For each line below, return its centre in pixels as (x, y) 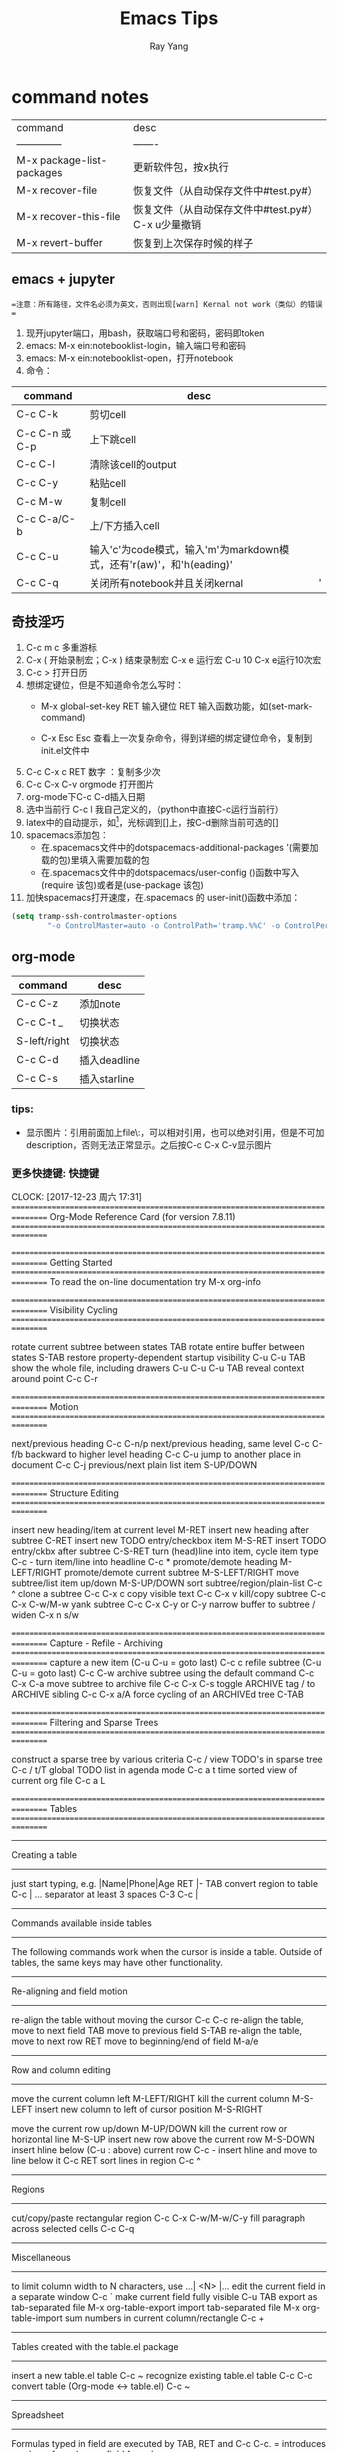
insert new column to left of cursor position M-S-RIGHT (148, 2109)
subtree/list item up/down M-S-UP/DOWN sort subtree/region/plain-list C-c (167, 1583)
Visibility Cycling (83, 1310)
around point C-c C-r (55, 1379)
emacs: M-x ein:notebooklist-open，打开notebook (129, 358)
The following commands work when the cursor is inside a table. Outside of (167, 1952)
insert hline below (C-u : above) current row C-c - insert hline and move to (164, 2150)
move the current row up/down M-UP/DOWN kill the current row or (149, 2129)
